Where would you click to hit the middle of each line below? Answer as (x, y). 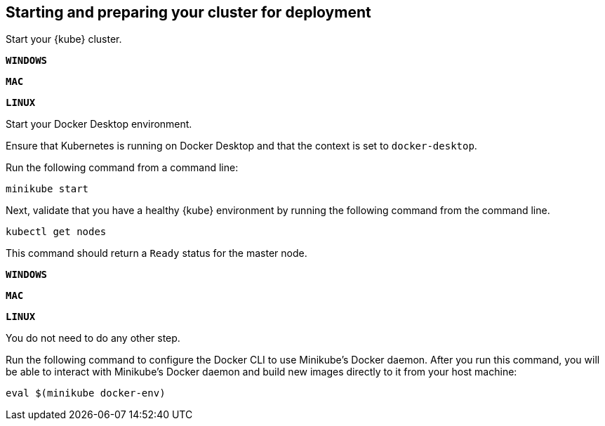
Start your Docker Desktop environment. (99, 124)
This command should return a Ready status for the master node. (157, 253)
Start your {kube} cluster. (64, 39)
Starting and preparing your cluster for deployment (188, 12)
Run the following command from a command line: (122, 168)
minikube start (47, 189)
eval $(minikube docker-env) (86, 393)
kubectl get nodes (56, 232)
